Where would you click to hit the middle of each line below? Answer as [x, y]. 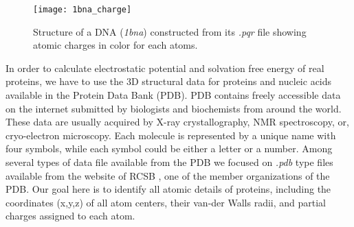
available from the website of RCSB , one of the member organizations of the [168, 175]
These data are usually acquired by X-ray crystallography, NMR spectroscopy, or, [177, 122]
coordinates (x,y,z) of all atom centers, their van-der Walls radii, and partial [166, 202]
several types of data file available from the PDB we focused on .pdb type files [169, 162]
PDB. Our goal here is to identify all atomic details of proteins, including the [168, 189]
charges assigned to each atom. [70, 216]
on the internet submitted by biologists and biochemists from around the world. [174, 108]
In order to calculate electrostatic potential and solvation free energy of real [165, 68]
